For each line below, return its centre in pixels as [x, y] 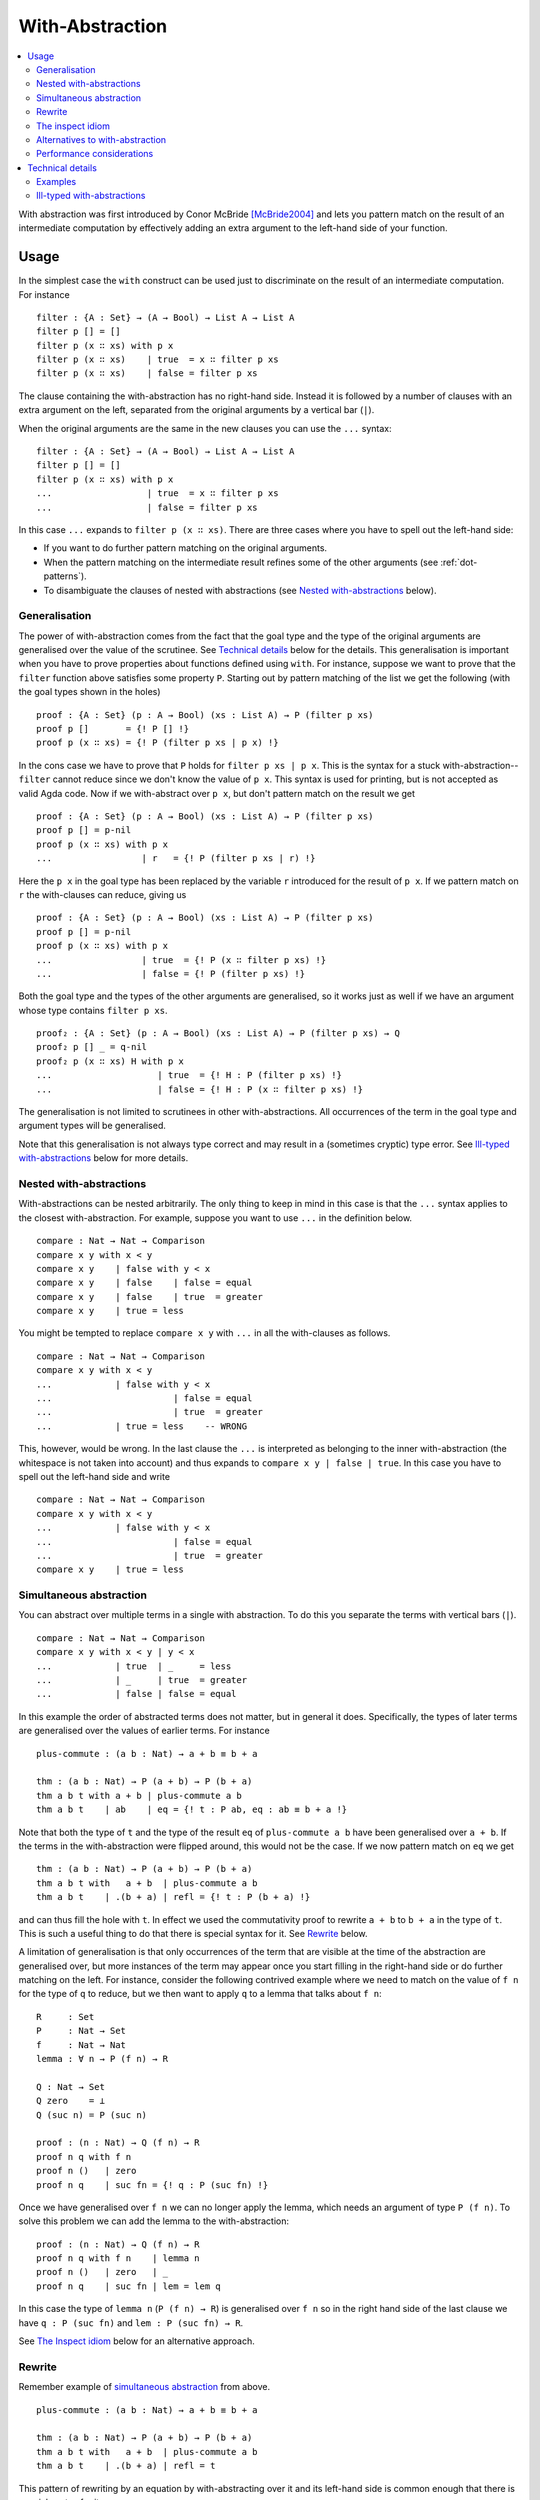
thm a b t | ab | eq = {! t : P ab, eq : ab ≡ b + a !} [192, 1809]
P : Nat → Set [81, 2031]
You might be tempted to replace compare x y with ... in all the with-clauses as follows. [204, 1333]
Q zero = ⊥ [70, 2101]
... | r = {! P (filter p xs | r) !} [176, 858]
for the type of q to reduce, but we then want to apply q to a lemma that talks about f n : [200, 1994]
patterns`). [65, 576]
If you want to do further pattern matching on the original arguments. [185, 548]
